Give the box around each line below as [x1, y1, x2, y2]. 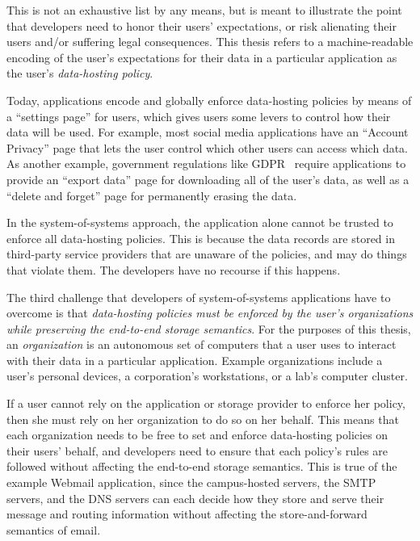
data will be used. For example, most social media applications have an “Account [6, 124, 409, 140]
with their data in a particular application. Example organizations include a [6, 351, 383, 368]
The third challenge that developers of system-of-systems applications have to [6, 288, 391, 305]
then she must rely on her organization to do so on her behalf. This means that [6, 410, 399, 427]
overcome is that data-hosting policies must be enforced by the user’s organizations [6, 304, 414, 321]
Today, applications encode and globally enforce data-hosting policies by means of [6, 91, 412, 108]
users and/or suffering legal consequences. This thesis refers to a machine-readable [6, 33, 414, 50]
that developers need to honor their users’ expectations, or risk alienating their [6, 17, 397, 34]
